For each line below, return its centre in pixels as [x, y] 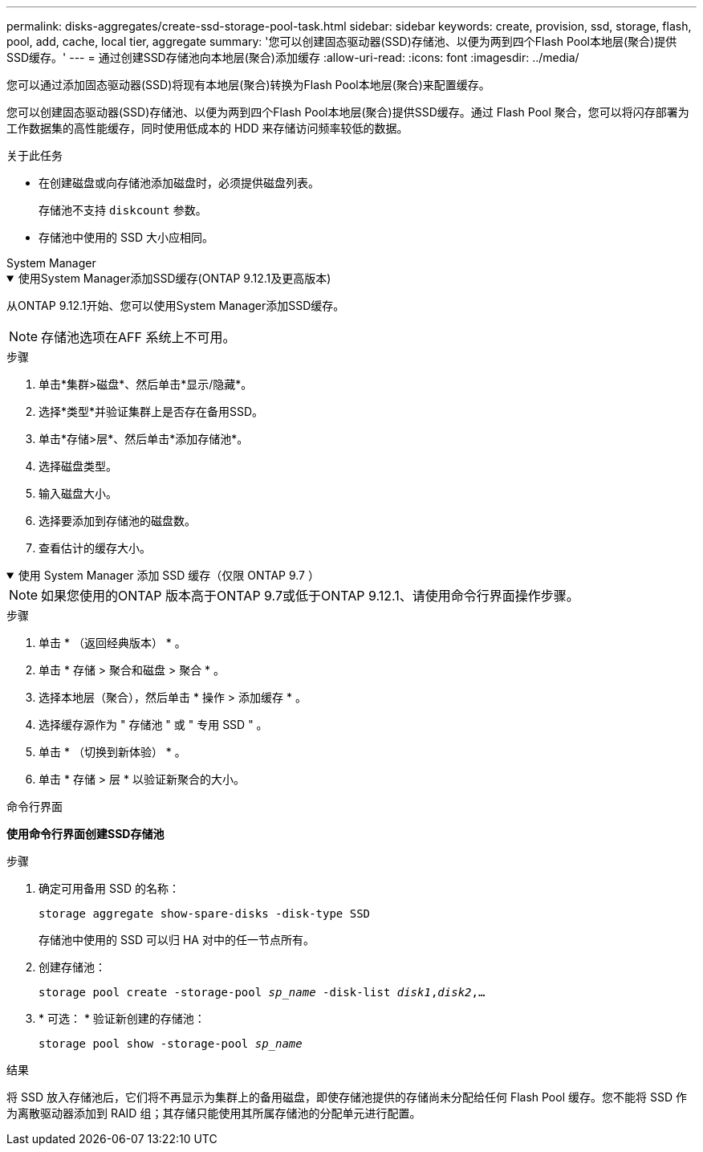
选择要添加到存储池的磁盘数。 [117, 521]
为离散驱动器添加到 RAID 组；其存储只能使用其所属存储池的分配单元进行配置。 [214, 1113]
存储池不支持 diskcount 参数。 [123, 210]
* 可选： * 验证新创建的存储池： [122, 1018]
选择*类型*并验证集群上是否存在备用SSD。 [151, 411]
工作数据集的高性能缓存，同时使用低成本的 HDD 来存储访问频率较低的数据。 [207, 128]
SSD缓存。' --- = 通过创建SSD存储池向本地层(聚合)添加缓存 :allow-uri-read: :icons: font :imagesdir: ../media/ [293, 57]
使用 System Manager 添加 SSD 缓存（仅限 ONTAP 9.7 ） [169, 575]
